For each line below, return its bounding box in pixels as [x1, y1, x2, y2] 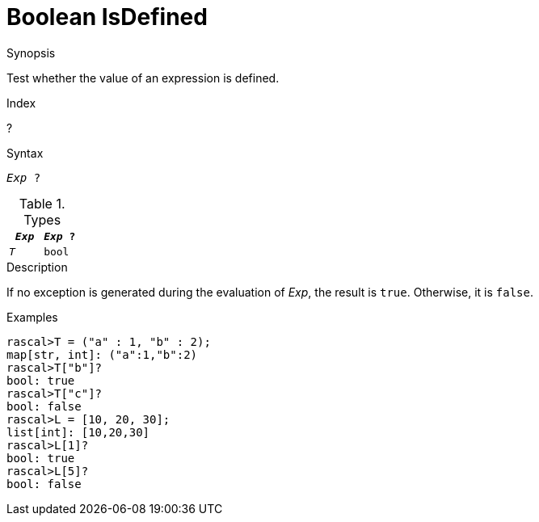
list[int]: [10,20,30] [6, 425, 150, 439]
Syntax [6, 145, 44, 160]
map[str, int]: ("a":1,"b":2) [6, 347, 198, 361]
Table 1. [19, 195, 65, 212]
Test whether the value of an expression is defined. [6, 70, 280, 85]
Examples [6, 309, 58, 324]
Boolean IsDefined [6, 3, 208, 31]
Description [6, 259, 68, 274]
